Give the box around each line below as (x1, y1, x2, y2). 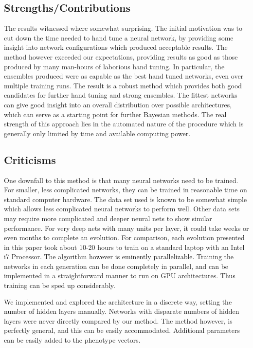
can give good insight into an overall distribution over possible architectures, (4, 99, 232, 109)
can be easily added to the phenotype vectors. (4, 335, 141, 345)
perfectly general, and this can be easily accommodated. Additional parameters (4, 325, 240, 335)
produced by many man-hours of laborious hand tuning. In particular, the (4, 61, 225, 71)
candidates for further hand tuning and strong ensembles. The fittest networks (4, 90, 237, 100)
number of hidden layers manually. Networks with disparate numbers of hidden (4, 306, 239, 316)
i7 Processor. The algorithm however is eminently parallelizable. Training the (4, 251, 234, 262)
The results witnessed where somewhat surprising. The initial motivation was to (4, 23, 242, 33)
